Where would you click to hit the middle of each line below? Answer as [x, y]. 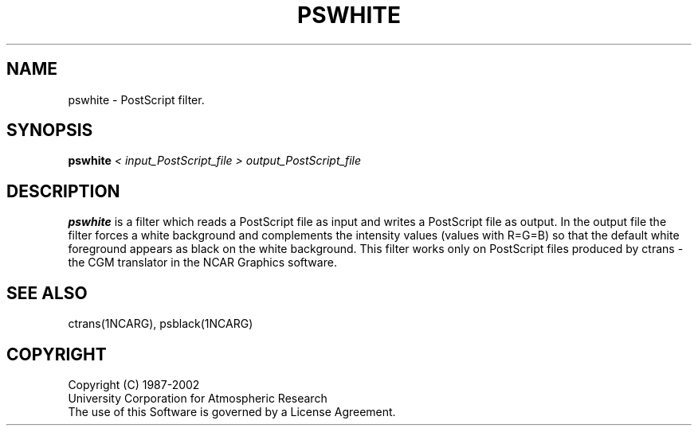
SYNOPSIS [50, 130]
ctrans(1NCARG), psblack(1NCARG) [161, 324]
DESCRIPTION [63, 191]
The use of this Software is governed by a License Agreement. [232, 411]
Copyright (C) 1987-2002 [134, 384]
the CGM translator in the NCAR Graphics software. [202, 263]
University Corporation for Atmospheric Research [198, 398]
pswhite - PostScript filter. [136, 99]
